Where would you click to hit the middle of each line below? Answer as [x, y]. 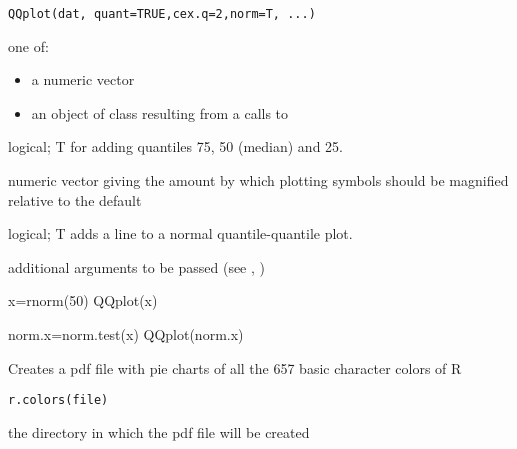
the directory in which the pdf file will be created [159, 431]
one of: [28, 45]
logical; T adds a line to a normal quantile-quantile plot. [180, 233]
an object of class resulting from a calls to [160, 112]
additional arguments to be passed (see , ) [136, 266]
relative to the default [75, 199]
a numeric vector [83, 79]
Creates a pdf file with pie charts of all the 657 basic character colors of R [235, 367]
